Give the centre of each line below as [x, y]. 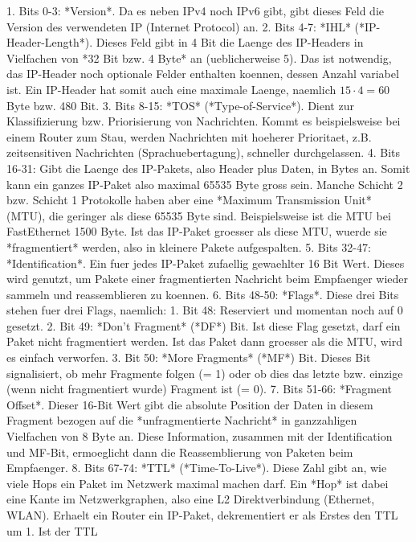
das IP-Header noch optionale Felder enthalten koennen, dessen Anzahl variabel [203, 74]
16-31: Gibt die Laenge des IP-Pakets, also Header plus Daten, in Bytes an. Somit [208, 168]
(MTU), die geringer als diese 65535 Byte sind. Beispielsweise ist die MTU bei [199, 215]
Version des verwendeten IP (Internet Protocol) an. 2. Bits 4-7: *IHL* [179, 26]
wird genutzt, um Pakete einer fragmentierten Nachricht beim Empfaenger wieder [207, 279]
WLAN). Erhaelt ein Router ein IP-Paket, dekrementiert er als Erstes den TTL [202, 515]
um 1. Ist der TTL [52, 530]
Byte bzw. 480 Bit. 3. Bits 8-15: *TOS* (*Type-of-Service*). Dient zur [180, 105]
